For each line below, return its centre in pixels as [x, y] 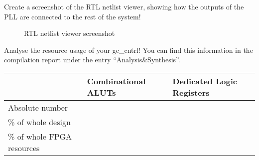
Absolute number [38, 107]
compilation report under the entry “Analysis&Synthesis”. [92, 60]
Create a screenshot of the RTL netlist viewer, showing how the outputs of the [124, 6]
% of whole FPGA [40, 136]
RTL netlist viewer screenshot [69, 33]
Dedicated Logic [205, 81]
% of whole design [39, 122]
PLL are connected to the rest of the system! [72, 16]
